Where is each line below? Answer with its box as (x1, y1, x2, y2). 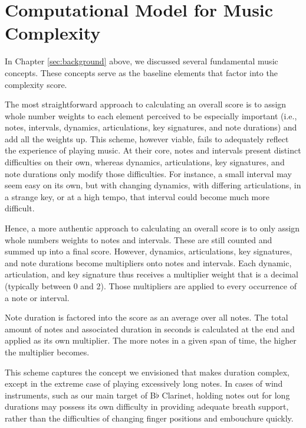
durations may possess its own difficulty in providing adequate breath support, (5, 400, 289, 413)
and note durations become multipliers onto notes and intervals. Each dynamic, (5, 256, 292, 269)
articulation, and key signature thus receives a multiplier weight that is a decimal (5, 268, 298, 280)
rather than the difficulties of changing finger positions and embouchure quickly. (5, 411, 294, 424)
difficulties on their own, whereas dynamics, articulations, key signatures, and (5, 156, 285, 168)
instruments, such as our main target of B (5, 388, 156, 401)
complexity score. (5, 78, 67, 90)
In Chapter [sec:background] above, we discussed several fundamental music (5, 55, 278, 67)
